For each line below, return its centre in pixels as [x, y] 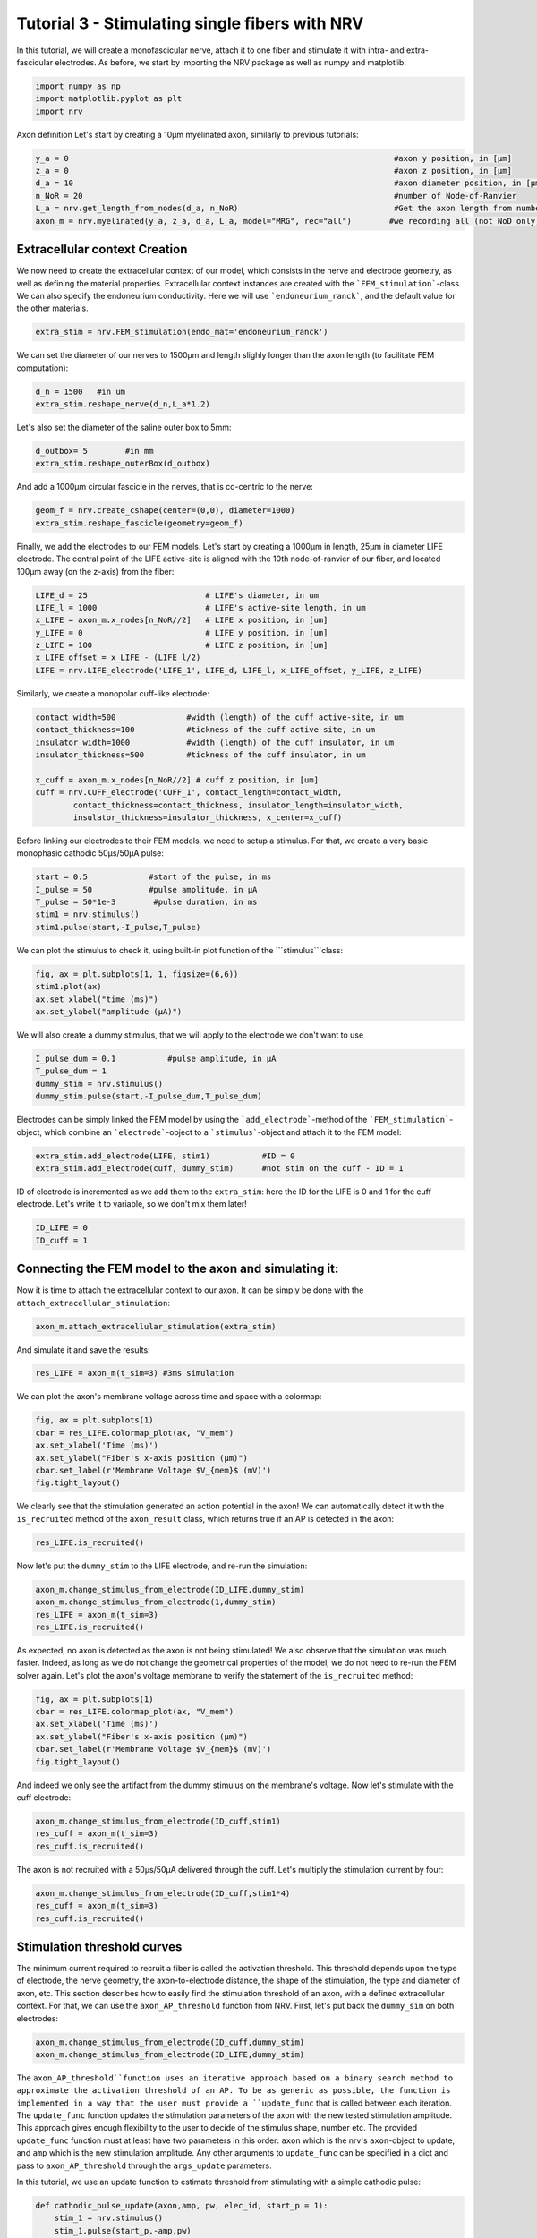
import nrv [59, 111]
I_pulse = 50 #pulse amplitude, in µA [146, 889]
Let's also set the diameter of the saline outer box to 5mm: [124, 427]
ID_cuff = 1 [62, 1240]
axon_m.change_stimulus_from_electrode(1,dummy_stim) [156, 1602]
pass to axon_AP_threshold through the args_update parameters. [144, 2165]
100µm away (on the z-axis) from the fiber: [95, 571]
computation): [43, 368]
